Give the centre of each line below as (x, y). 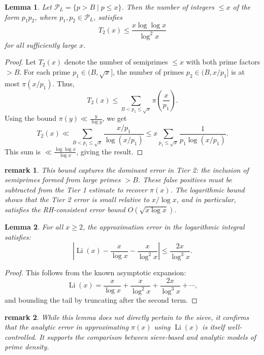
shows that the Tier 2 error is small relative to (77, 199)
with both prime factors (223, 62)
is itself (213, 327)
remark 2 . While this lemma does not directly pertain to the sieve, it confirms (127, 317)
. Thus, (63, 83)
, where (46, 17)
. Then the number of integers (168, 7)
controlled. (21, 336)
